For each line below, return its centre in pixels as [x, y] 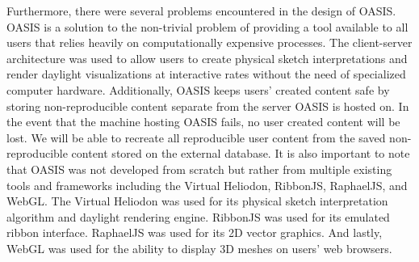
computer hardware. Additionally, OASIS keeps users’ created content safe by [198, 89]
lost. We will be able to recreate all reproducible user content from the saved [196, 137]
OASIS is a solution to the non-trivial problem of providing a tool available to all [207, 26]
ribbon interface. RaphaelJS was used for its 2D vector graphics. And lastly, [195, 232]
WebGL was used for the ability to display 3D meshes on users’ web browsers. [199, 248]
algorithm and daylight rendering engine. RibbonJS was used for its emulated [198, 216]
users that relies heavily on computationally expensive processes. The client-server [209, 42]
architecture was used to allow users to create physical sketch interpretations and [207, 58]
